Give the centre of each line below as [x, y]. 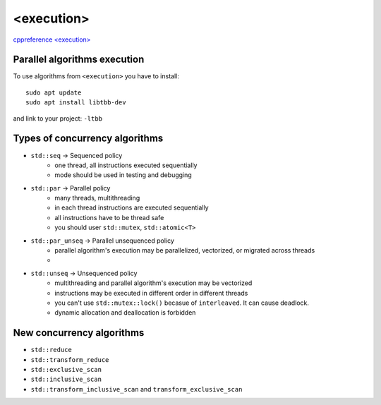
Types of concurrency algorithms [88, 139]
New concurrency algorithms [79, 333]
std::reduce [51, 350]
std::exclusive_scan [66, 370]
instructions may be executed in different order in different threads [151, 293]
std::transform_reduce [70, 359]
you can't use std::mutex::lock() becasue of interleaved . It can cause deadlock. [182, 303]
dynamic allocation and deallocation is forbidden [125, 313]
